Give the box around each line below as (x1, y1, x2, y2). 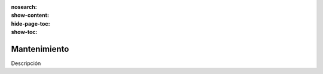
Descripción (11, 60, 41, 67)
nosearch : (11, 4, 37, 10)
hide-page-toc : (11, 20, 50, 27)
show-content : (11, 12, 49, 19)
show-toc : (11, 29, 38, 36)
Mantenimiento (11, 44, 69, 54)
